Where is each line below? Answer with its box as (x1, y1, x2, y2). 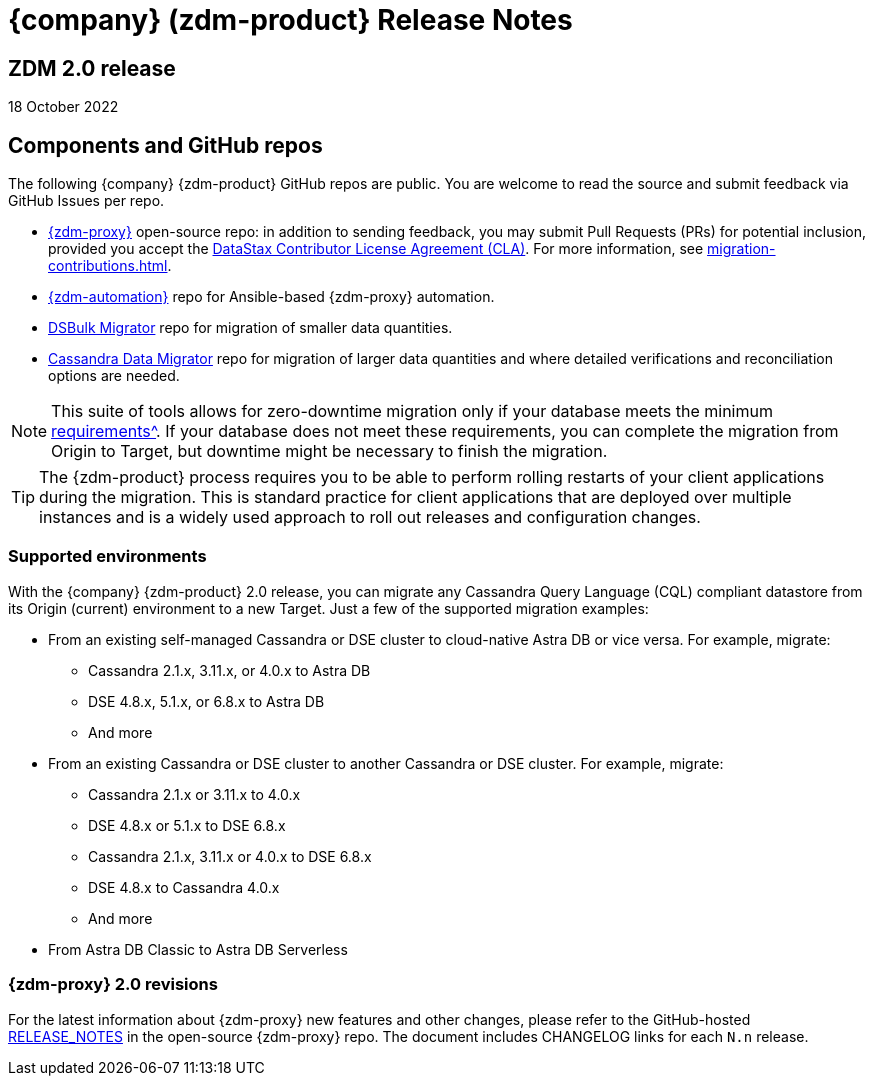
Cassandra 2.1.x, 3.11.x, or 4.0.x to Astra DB (88, 661, 371, 679)
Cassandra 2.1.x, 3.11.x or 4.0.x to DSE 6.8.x (88, 847, 372, 865)
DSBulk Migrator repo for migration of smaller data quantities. (48, 319, 453, 337)
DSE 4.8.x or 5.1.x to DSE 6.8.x (88, 816, 286, 834)
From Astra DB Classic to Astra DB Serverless (48, 940, 348, 958)
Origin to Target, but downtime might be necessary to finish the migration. (51, 441, 608, 462)
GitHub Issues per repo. (8, 192, 165, 210)
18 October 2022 (8, 98, 119, 116)
